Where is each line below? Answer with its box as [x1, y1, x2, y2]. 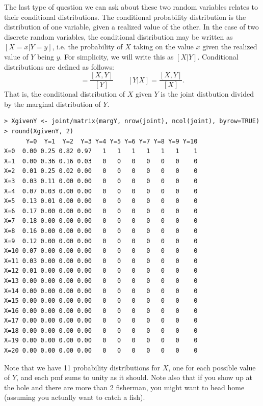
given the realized [202, 41, 257, 52]
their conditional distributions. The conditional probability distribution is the [4, 11, 246, 22]
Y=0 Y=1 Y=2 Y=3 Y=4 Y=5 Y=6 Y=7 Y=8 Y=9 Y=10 [25, 137, 198, 145]
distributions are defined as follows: [4, 61, 114, 72]
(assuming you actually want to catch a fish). [4, 392, 145, 402]
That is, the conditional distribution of [4, 89, 125, 99]
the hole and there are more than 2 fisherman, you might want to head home [4, 382, 245, 392]
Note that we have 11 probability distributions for [4, 362, 160, 372]
